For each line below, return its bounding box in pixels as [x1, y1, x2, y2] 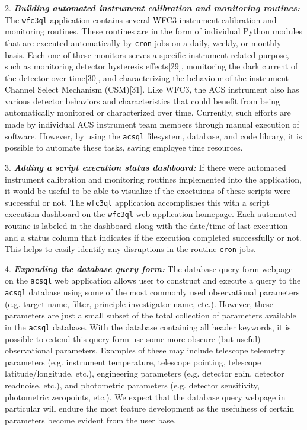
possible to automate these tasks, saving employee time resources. [5, 141, 243, 154]
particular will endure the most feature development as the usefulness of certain [5, 402, 295, 415]
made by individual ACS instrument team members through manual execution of [5, 118, 299, 130]
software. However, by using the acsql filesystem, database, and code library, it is [5, 129, 302, 142]
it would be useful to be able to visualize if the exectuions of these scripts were [5, 184, 291, 197]
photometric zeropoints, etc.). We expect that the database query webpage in [5, 390, 286, 403]
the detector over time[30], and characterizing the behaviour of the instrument [5, 71, 289, 84]
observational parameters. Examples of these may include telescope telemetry [5, 344, 286, 356]
